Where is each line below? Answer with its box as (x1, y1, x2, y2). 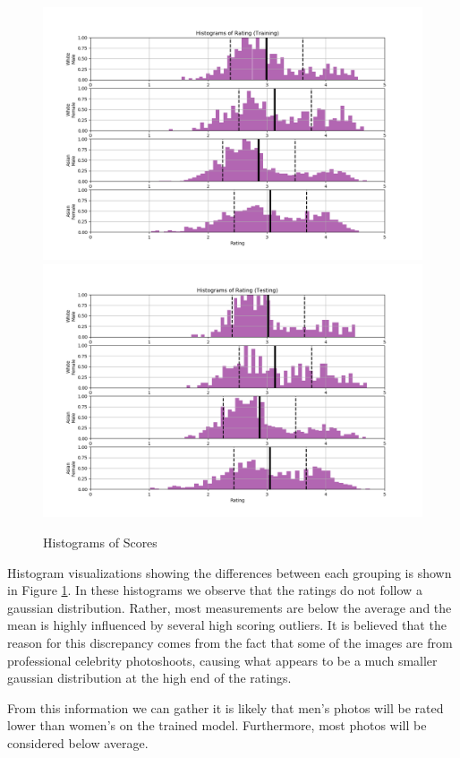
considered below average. (7, 733, 149, 752)
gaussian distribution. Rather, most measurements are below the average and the (7, 598, 452, 616)
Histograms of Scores (43, 532, 158, 551)
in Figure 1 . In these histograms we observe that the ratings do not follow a (7, 581, 422, 599)
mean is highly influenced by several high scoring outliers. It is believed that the (7, 616, 447, 634)
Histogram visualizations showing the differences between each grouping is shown (7, 563, 452, 581)
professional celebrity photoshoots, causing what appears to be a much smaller (7, 650, 438, 669)
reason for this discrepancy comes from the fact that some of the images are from (7, 633, 453, 651)
